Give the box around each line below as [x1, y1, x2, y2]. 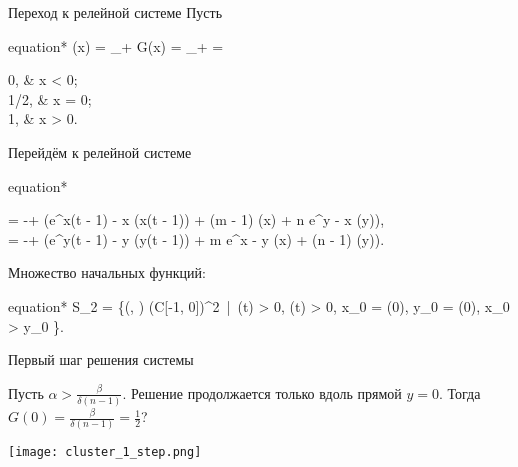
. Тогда [439, 382, 481, 403]
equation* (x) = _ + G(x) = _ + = [8, 35, 224, 56]
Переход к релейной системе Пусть [8, 2, 223, 22]
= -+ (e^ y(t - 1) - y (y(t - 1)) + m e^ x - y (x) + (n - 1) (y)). [8, 228, 385, 249]
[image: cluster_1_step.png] [8, 445, 202, 460]
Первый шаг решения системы [8, 349, 194, 370]
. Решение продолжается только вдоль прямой [122, 382, 402, 403]
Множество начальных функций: [8, 262, 206, 283]
